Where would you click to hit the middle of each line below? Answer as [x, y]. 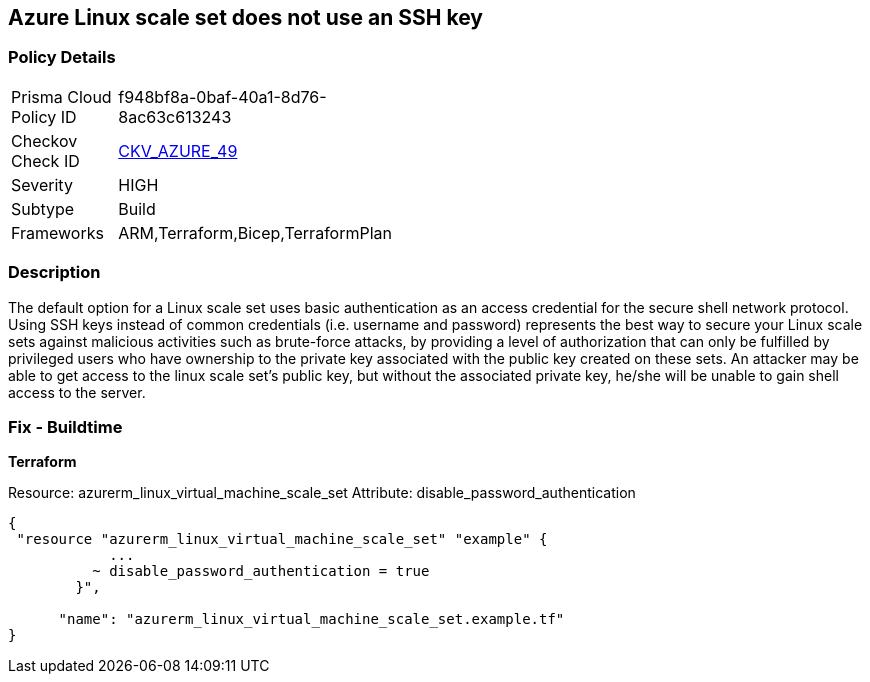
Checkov [44, 140]
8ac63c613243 [175, 116]
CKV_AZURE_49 [178, 150]
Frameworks [57, 232]
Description [54, 272]
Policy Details [62, 57]
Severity [42, 184]
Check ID [45, 160]
